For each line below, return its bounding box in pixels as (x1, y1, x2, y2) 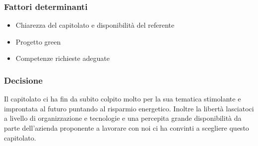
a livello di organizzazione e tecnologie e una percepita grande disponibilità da (4, 113, 242, 123)
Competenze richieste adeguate (15, 53, 110, 63)
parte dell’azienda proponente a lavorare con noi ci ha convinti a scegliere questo (4, 123, 249, 133)
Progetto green (15, 36, 61, 47)
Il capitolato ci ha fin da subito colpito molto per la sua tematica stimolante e (4, 94, 241, 104)
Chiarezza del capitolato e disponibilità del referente (15, 20, 175, 30)
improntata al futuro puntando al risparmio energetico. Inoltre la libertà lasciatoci (4, 103, 254, 113)
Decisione (4, 74, 43, 86)
